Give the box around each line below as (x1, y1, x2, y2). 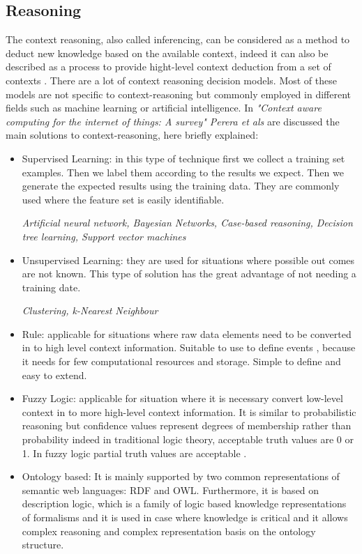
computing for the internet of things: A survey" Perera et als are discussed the (6, 114, 340, 128)
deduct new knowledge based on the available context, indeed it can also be (6, 45, 329, 60)
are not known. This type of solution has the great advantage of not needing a (22, 266, 356, 281)
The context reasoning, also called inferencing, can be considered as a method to (6, 32, 350, 47)
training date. (22, 279, 81, 294)
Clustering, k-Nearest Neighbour (22, 303, 158, 318)
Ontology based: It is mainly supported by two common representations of (22, 469, 340, 484)
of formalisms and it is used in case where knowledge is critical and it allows (22, 510, 348, 525)
